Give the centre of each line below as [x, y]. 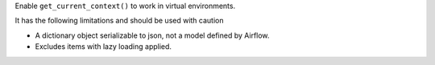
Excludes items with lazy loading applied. [104, 47]
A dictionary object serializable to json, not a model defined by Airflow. [152, 35]
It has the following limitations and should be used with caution [119, 21]
